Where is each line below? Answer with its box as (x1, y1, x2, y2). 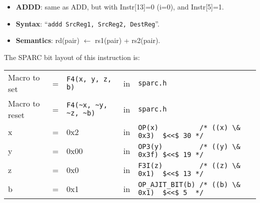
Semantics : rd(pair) (15, 35, 79, 45)
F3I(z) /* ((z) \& (138, 161, 240, 170)
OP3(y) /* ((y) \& (138, 142, 240, 151)
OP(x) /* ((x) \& (138, 123, 240, 132)
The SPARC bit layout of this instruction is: (4, 51, 140, 62)
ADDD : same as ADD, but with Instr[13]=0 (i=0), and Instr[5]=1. (15, 1, 224, 11)
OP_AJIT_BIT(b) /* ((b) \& (138, 180, 240, 189)
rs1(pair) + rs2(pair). (95, 35, 160, 45)
